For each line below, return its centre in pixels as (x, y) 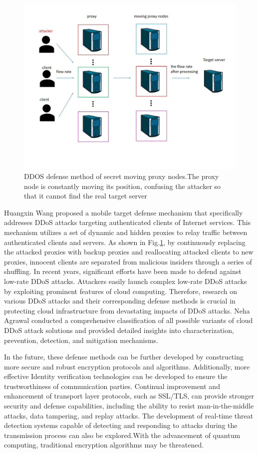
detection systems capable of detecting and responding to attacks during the (121, 425)
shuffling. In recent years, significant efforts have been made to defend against (123, 271)
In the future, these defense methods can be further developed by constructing (124, 357)
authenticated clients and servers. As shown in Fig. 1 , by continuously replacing (125, 242)
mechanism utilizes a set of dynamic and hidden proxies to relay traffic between (126, 232)
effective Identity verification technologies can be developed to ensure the (116, 376)
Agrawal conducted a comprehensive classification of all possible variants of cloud (129, 320)
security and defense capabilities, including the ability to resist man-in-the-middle (129, 406)
